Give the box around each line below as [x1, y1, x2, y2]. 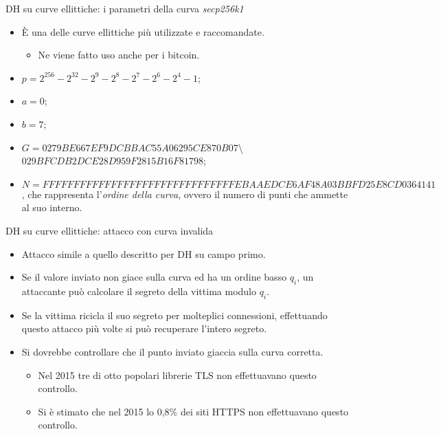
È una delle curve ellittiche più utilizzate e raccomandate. [21, 24, 264, 39]
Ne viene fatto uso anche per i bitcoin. [38, 47, 200, 62]
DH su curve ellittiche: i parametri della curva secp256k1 [5, 1, 244, 15]
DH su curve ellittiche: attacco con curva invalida [5, 223, 214, 237]
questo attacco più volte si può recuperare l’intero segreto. [21, 321, 267, 336]
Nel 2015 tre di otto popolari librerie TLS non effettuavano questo [38, 367, 317, 382]
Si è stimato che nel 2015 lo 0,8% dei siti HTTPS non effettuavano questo [38, 404, 349, 418]
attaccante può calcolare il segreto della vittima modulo [21, 283, 256, 298]
